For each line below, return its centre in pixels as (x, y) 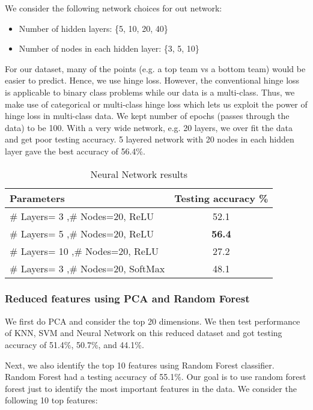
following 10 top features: (51, 400)
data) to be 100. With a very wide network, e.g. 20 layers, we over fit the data (149, 127)
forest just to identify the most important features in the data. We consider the (151, 388)
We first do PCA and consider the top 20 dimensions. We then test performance (153, 321)
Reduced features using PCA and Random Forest (127, 298)
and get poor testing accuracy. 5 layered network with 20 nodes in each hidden (150, 139)
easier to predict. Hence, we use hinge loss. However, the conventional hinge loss (152, 80)
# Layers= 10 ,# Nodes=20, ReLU (84, 251)
